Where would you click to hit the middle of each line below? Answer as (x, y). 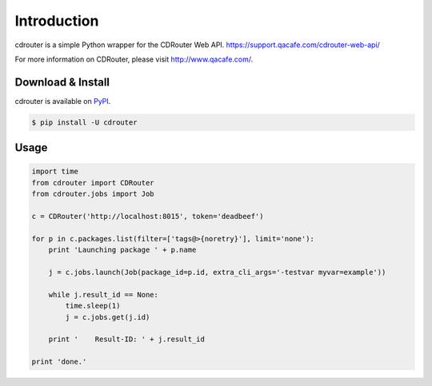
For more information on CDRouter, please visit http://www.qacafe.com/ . (134, 59)
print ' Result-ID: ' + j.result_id (127, 339)
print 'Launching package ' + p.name (122, 250)
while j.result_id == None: (104, 294)
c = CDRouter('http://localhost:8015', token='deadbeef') (148, 216)
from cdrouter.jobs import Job (93, 194)
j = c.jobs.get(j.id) (108, 317)
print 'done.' (59, 362)
